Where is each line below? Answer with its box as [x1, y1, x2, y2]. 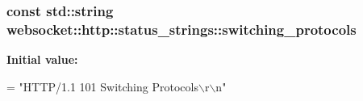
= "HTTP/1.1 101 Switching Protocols [6, 78, 198, 95]
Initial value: [6, 51, 78, 68]
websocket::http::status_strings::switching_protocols [6, 19, 357, 39]
